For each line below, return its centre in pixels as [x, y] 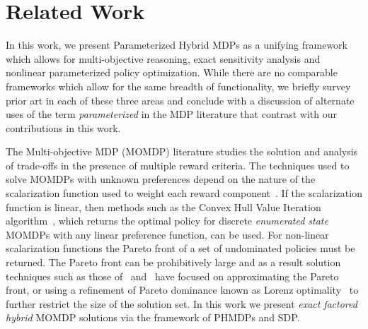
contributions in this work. [63, 127]
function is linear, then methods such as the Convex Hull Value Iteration [163, 207]
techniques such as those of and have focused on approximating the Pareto [172, 276]
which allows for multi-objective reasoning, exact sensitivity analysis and [163, 58]
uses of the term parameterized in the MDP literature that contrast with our [172, 114]
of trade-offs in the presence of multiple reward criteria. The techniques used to [178, 165]
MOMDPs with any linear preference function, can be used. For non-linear [167, 234]
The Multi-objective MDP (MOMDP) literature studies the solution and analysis [182, 151]
